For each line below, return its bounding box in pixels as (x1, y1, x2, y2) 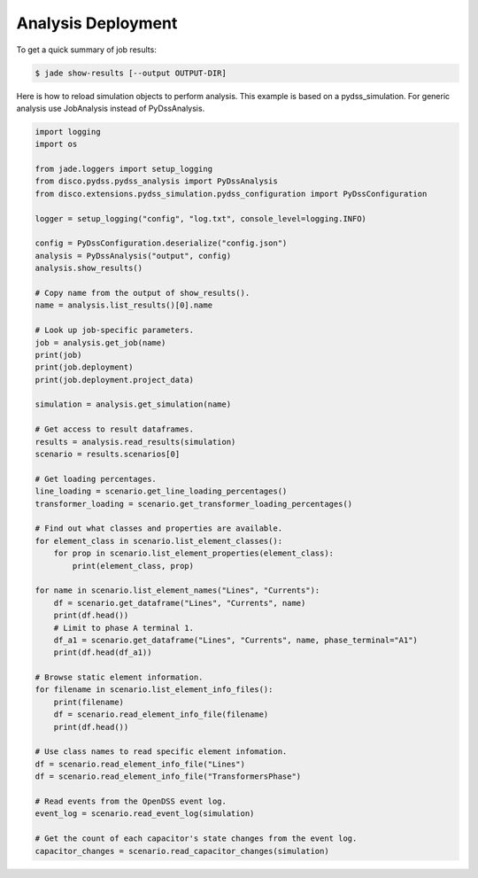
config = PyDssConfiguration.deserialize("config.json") (35, 238, 288, 248)
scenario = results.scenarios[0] (35, 449, 181, 460)
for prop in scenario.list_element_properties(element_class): (53, 548, 335, 558)
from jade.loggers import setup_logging (35, 164, 212, 175)
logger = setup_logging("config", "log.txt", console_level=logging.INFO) (35, 214, 367, 223)
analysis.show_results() (35, 263, 143, 274)
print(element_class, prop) (72, 561, 195, 571)
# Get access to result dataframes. (35, 424, 195, 434)
